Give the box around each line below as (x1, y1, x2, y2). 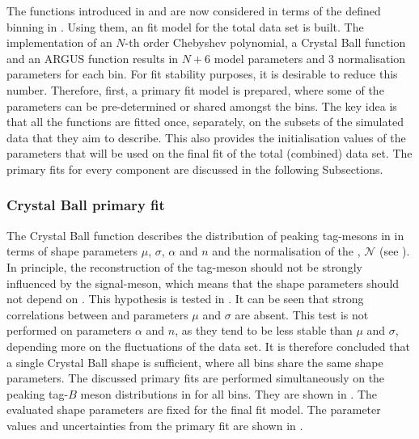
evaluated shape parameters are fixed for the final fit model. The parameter (6, 401, 381, 418)
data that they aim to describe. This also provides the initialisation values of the (6, 129, 406, 146)
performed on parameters (6, 322, 132, 339)
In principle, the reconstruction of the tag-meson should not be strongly (6, 258, 362, 275)
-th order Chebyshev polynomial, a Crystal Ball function (125, 34, 406, 51)
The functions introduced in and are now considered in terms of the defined (6, 2, 381, 19)
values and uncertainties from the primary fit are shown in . (6, 416, 303, 433)
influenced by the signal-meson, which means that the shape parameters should (6, 274, 400, 291)
